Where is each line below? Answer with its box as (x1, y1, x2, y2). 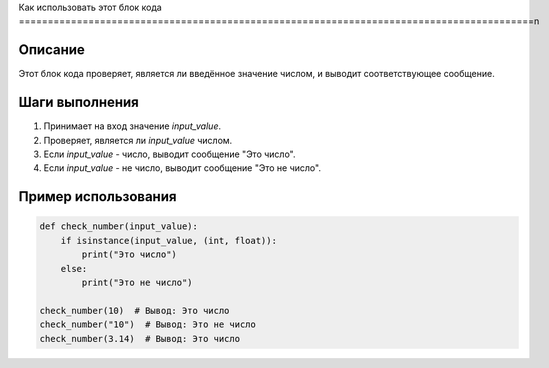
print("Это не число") (81, 276, 194, 288)
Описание (18, 41, 85, 59)
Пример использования (18, 188, 177, 205)
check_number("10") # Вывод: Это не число (39, 319, 257, 330)
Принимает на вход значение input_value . (43, 120, 222, 132)
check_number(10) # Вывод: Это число (39, 305, 230, 316)
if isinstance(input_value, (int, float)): (60, 235, 277, 246)
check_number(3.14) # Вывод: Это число (39, 333, 240, 344)
